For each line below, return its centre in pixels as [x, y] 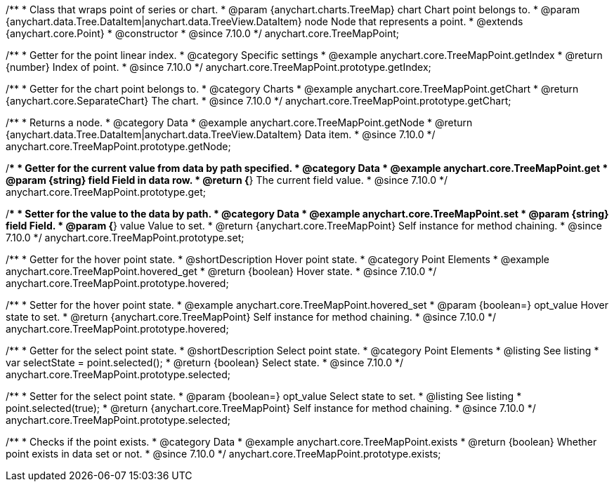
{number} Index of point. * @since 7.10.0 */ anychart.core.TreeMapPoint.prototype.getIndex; [218, 67]
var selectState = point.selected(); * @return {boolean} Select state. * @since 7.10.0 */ [204, 362]
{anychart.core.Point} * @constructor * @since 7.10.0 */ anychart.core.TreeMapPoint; [203, 33]
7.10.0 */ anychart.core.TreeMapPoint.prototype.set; [125, 238]
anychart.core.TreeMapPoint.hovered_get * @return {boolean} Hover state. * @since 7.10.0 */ [221, 271]
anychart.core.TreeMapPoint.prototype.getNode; [118, 146]
